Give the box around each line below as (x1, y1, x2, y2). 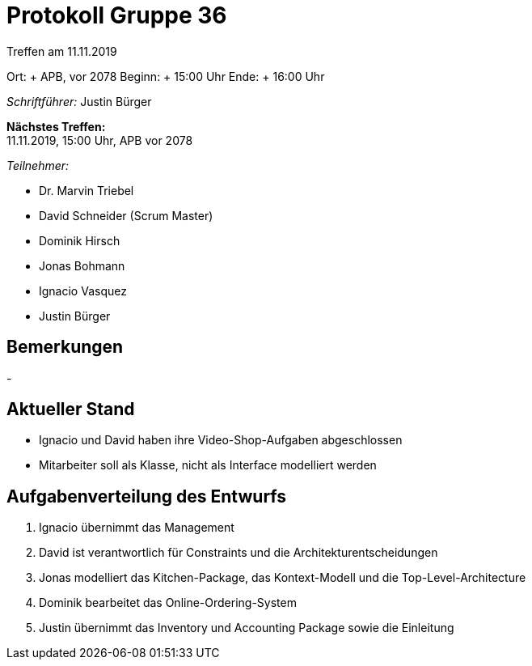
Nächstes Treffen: (6, 119, 106, 134)
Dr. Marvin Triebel (39, 183, 134, 197)
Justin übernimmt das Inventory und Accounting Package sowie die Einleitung (39, 621, 454, 635)
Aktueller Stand (6, 399, 135, 420)
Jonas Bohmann (39, 258, 125, 273)
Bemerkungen (6, 337, 124, 358)
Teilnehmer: (6, 158, 70, 172)
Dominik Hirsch (39, 233, 120, 248)
